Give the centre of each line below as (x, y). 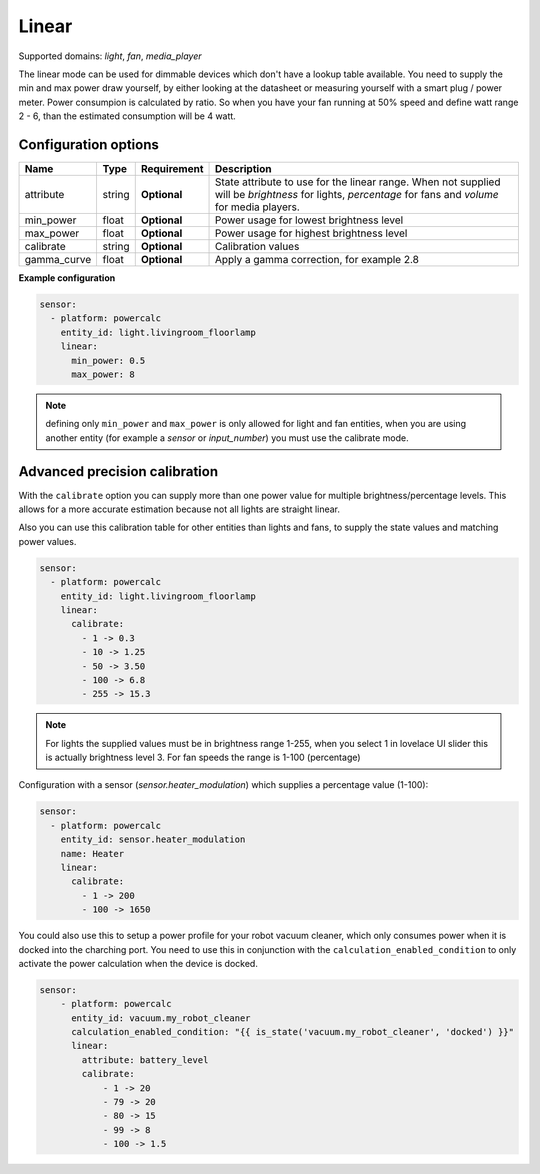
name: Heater (92, 853)
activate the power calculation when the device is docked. (138, 963)
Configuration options (89, 144)
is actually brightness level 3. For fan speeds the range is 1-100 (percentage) (203, 757)
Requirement (172, 169)
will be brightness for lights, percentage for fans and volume (356, 195)
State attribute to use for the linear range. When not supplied (357, 182)
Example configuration (67, 278)
